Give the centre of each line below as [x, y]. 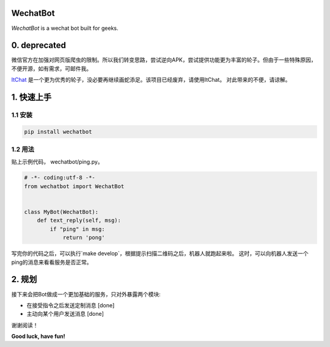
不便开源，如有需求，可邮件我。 [51, 68]
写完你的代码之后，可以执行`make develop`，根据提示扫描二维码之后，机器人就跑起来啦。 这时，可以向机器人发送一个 [160, 254]
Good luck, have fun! [38, 337]
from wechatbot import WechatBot [74, 186]
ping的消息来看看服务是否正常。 [52, 262]
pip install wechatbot [58, 132]
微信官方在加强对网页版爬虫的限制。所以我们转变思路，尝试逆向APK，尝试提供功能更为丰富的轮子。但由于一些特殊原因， [164, 60]
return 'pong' [84, 238]
